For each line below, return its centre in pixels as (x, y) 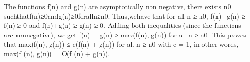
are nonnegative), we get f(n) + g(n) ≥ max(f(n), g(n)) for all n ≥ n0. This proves (125, 34)
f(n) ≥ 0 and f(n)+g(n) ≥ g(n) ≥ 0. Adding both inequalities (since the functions (123, 25)
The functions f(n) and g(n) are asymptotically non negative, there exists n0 (117, 6)
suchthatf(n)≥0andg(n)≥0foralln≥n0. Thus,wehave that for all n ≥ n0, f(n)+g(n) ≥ (125, 16)
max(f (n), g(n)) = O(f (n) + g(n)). (57, 53)
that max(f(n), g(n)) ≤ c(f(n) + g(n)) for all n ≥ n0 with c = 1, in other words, (121, 44)
